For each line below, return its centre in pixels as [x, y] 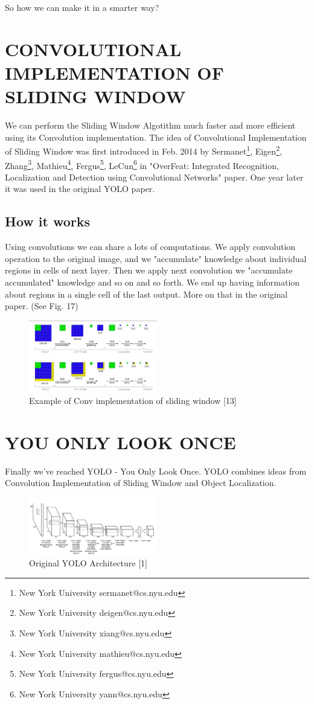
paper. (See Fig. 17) [42, 306]
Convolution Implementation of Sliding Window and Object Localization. [141, 483]
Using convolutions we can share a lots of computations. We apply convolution [150, 247]
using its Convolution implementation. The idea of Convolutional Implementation [156, 137]
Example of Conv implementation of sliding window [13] [133, 401]
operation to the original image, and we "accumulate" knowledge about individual [156, 258]
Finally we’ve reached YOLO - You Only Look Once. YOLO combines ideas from [156, 471]
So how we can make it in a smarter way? [82, 7]
